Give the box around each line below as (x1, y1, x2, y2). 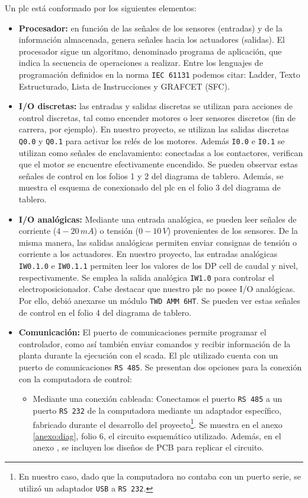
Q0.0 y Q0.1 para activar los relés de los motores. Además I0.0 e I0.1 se (18, 135, 285, 147)
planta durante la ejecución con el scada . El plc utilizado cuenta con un (18, 349, 278, 361)
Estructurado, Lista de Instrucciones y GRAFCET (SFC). (18, 80, 230, 92)
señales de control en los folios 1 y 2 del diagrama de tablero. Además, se (18, 169, 284, 182)
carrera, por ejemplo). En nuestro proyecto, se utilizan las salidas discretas (18, 123, 289, 135)
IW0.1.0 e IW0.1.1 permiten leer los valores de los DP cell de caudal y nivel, (18, 259, 298, 271)
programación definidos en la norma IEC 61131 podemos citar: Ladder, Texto (18, 68, 300, 80)
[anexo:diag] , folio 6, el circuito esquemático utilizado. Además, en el (33, 429, 281, 442)
